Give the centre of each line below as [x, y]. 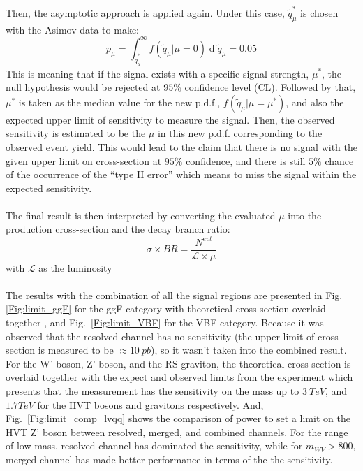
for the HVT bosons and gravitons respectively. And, [150, 404]
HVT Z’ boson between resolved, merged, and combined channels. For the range [177, 432]
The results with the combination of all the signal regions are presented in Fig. [174, 295]
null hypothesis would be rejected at [83, 87]
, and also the [315, 102]
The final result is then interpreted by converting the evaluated [141, 215]
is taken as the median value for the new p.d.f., [119, 102]
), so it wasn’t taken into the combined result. [249, 350]
